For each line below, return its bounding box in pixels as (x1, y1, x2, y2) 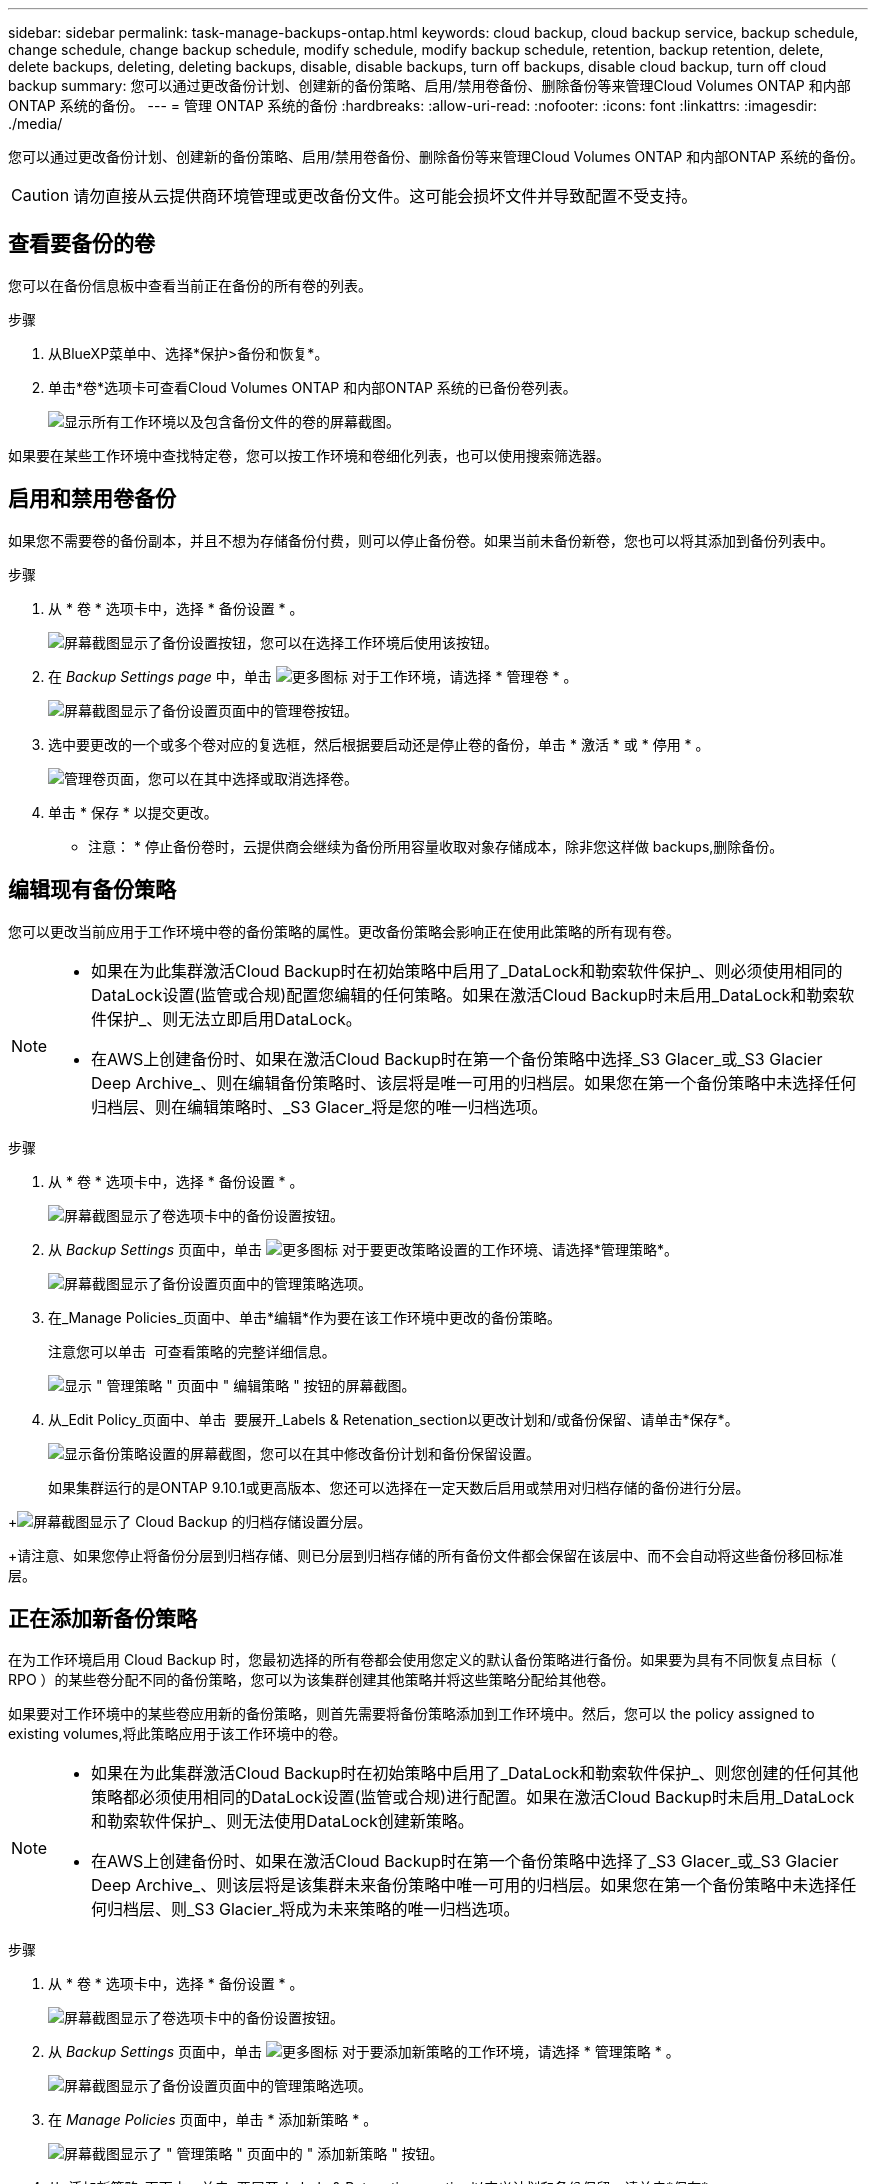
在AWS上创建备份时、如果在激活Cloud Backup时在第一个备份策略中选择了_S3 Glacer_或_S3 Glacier (91, 1851, 839, 1872)
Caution (11, 185, 70, 205)
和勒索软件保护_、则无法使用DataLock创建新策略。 (91, 1811, 474, 1832)
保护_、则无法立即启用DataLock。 (107, 1008, 362, 1029)
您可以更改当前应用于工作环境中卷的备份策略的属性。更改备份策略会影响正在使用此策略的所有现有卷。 (8, 922, 680, 940)
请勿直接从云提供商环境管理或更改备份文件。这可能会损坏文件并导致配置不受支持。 (73, 186, 698, 206)
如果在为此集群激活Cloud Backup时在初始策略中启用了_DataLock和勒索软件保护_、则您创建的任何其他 (91, 1763, 859, 1784)
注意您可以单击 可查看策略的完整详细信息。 (48, 1342, 336, 1360)
